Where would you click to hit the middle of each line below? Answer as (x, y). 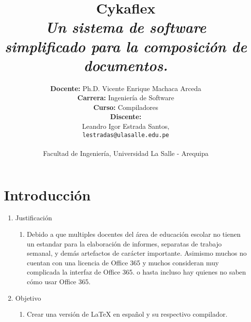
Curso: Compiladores (126, 107)
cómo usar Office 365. (59, 281)
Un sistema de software (126, 27)
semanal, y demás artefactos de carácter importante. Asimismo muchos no (137, 253)
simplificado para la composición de (126, 46)
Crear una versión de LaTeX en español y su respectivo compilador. (127, 314)
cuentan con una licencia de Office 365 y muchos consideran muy (123, 262)
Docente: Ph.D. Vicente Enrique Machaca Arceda (126, 88)
